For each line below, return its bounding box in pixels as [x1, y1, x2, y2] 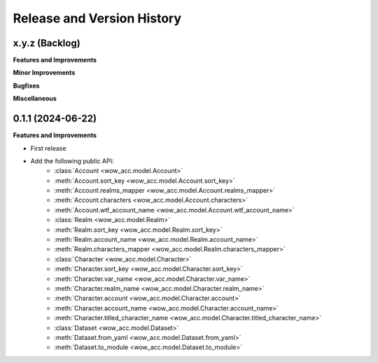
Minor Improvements [13, 69, 76, 77]
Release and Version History [13, 11, 182, 26]
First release [30, 144, 66, 152]
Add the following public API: [30, 156, 114, 165]
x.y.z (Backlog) [13, 37, 80, 49]
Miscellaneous [13, 95, 57, 103]
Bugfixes [13, 81, 40, 90]
